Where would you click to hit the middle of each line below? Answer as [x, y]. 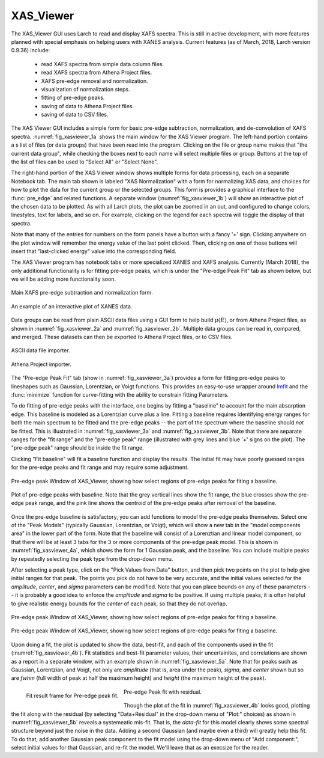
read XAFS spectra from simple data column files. [103, 64]
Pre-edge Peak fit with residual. [163, 692]
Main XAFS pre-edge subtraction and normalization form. [82, 293]
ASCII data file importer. [40, 350]
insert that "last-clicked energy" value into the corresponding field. [94, 251]
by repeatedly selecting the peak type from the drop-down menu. [92, 558]
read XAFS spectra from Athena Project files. [97, 73]
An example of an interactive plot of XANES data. [72, 306]
